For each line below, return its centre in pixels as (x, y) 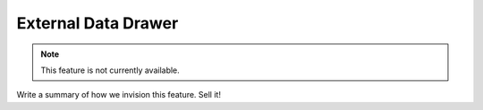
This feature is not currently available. (110, 70)
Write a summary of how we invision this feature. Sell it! (119, 95)
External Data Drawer (97, 23)
